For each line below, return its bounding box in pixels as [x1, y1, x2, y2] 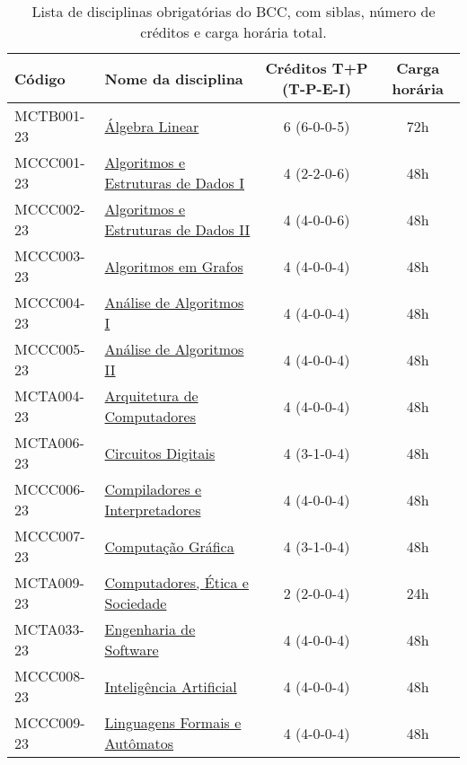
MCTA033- [14, 619, 84, 639]
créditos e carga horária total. [140, 22, 327, 42]
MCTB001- [14, 105, 85, 126]
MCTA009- [14, 572, 84, 593]
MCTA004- [14, 385, 84, 406]
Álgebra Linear [104, 115, 199, 136]
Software [104, 639, 159, 660]
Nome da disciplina [104, 67, 243, 89]
